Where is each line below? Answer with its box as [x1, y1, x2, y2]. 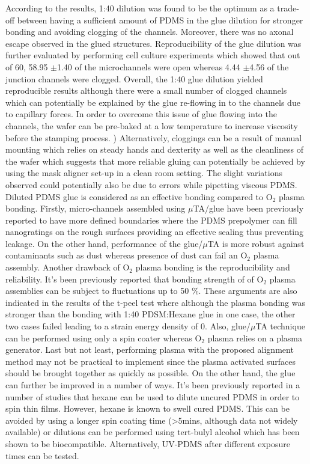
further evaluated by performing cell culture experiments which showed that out [5, 49, 300, 61]
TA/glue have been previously [193, 202, 304, 215]
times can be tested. [5, 449, 79, 462]
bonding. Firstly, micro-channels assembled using [5, 202, 186, 215]
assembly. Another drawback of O [5, 261, 130, 273]
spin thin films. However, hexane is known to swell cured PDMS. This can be [5, 402, 290, 415]
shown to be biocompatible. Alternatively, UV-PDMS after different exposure [5, 437, 291, 450]
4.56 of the [249, 60, 289, 73]
